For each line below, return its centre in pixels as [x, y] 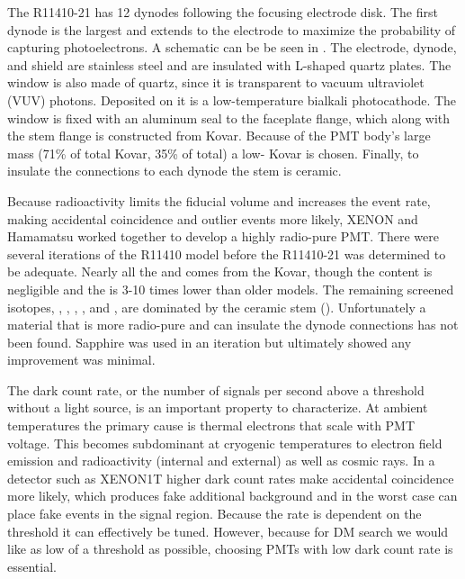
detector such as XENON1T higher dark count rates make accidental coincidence [231, 478]
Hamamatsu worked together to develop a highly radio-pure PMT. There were [223, 236]
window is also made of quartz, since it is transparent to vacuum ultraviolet [216, 82]
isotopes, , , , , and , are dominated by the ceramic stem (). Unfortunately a [217, 307]
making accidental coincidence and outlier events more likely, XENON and [213, 218]
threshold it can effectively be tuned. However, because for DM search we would [228, 531]
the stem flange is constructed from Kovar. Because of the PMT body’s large [219, 136]
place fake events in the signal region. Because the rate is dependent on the [215, 514]
